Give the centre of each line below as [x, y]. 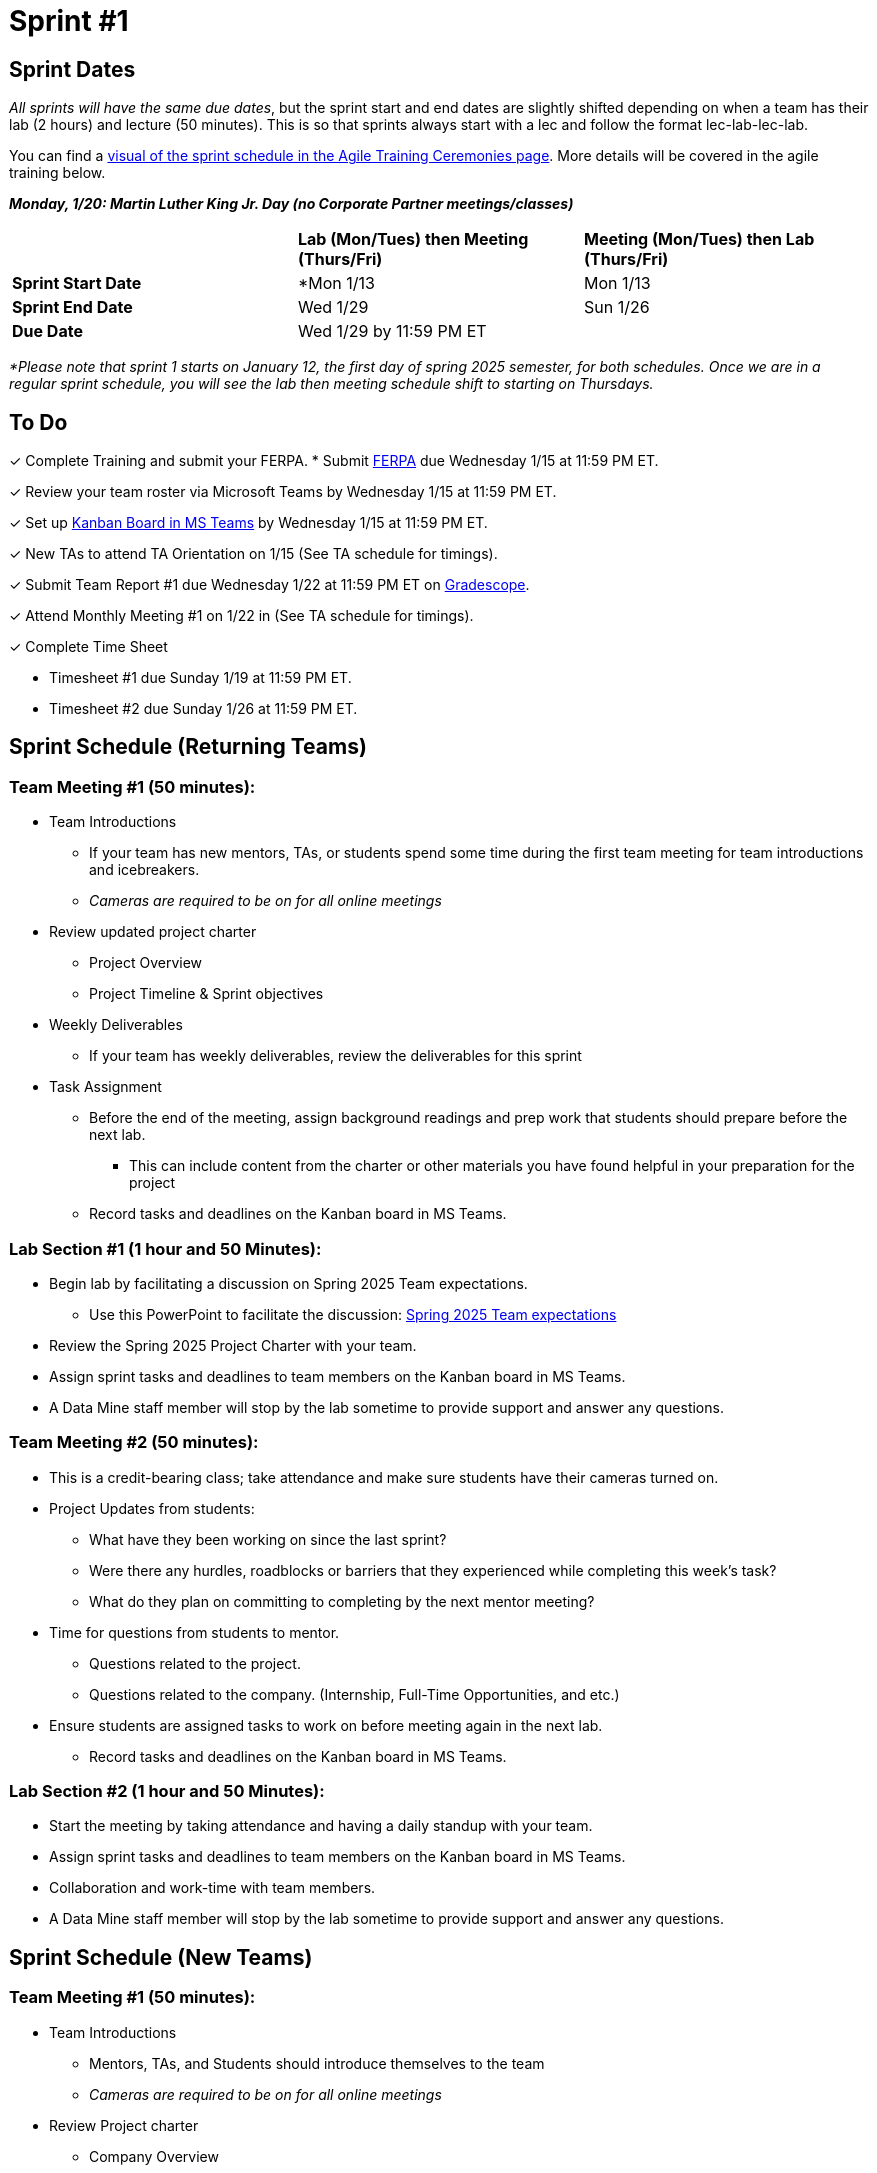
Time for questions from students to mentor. [194, 1632]
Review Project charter [124, 2125]
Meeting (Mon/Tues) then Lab [699, 239]
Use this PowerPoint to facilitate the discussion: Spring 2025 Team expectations [353, 1314]
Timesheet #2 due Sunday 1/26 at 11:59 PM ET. [203, 709]
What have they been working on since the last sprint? [268, 1539]
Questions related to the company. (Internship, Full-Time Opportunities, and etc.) [354, 1694]
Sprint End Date [72, 307]
